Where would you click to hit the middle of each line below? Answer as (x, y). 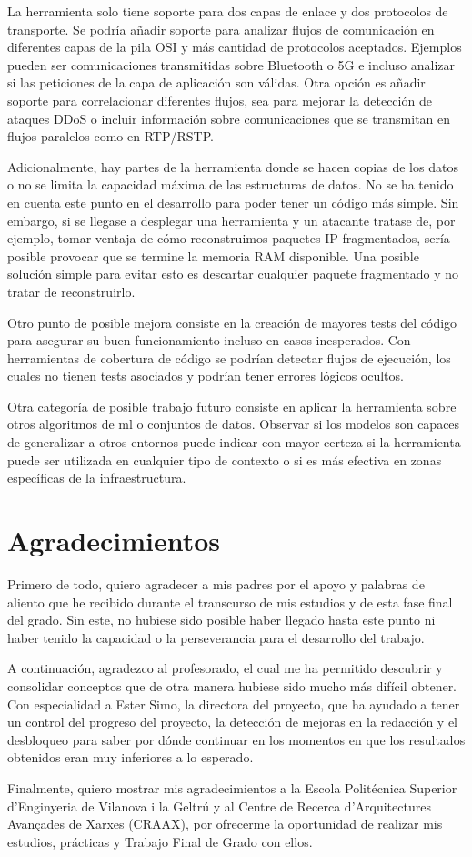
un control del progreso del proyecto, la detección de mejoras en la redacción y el (233, 722)
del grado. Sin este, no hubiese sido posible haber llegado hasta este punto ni (221, 620)
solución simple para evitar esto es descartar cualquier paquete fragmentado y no (233, 274)
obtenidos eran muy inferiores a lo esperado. (131, 757)
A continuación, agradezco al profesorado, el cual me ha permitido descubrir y (225, 668)
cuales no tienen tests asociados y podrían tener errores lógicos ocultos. (206, 376)
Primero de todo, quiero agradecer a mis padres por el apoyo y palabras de (216, 583)
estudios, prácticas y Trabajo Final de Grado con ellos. (160, 841)
